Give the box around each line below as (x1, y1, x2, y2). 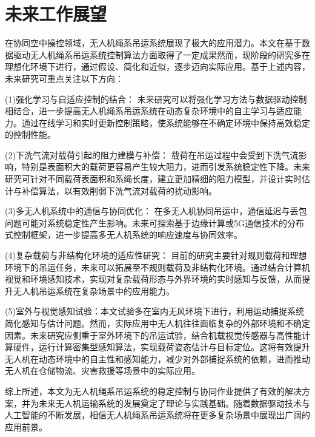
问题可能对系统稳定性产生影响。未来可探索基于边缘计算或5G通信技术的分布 (5, 216, 304, 229)
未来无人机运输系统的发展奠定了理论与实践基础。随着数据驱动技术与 (38, 396, 310, 409)
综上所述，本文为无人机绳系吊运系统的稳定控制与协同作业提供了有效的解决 (5, 384, 302, 397)
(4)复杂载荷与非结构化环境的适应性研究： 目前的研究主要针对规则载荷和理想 (5, 249, 307, 262)
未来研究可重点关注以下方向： (5, 72, 124, 84)
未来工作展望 (5, 1, 107, 26)
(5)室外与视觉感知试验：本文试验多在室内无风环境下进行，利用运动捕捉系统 (5, 305, 304, 317)
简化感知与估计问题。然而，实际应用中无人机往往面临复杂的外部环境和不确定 (5, 317, 310, 329)
